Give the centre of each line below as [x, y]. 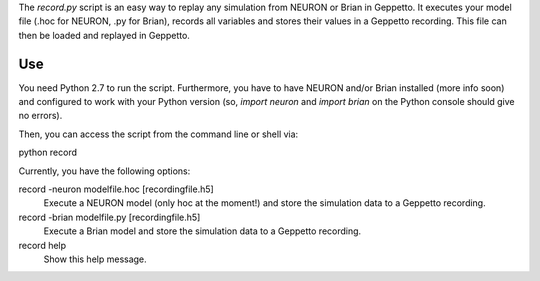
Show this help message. [95, 259]
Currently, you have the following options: [104, 171]
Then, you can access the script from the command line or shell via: [158, 134]
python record [48, 152]
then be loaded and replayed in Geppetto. [104, 35]
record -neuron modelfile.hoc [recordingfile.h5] [116, 189]
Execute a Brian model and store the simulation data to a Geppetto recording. [202, 231]
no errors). [40, 116]
